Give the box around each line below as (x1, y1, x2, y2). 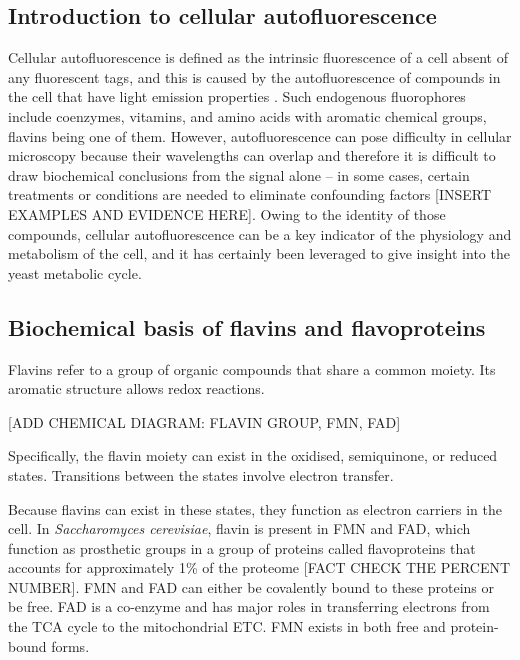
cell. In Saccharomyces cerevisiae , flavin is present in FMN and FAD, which (8, 518, 471, 539)
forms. (51, 635, 90, 656)
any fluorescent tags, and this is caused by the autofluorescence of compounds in (8, 66, 501, 87)
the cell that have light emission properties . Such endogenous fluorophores (8, 86, 466, 107)
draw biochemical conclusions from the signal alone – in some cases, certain (8, 164, 470, 185)
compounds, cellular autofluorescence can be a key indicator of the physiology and (8, 223, 512, 244)
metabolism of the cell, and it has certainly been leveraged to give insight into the (8, 243, 510, 264)
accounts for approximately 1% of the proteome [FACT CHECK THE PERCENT (8, 557, 511, 578)
